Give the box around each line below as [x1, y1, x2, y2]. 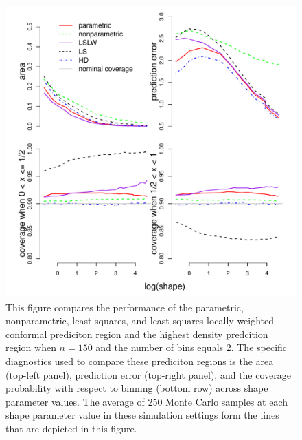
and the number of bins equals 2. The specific [95, 340, 288, 355]
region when [5, 340, 56, 355]
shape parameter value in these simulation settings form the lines [5, 408, 279, 422]
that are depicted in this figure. [5, 421, 137, 435]
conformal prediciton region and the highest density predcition [5, 326, 268, 341]
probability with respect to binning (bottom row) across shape [5, 381, 268, 395]
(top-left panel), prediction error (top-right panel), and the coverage [5, 367, 291, 381]
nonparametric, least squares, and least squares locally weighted [5, 313, 275, 328]
